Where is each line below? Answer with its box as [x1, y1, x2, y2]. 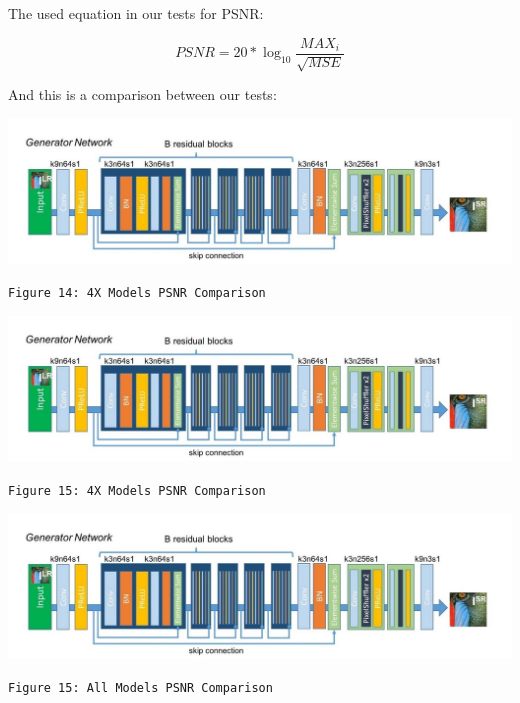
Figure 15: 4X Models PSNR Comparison [8, 483, 266, 498]
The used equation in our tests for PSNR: [8, 3, 264, 23]
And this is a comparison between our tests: [8, 84, 277, 105]
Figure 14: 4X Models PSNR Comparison [8, 286, 266, 301]
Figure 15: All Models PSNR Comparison [8, 681, 273, 696]
